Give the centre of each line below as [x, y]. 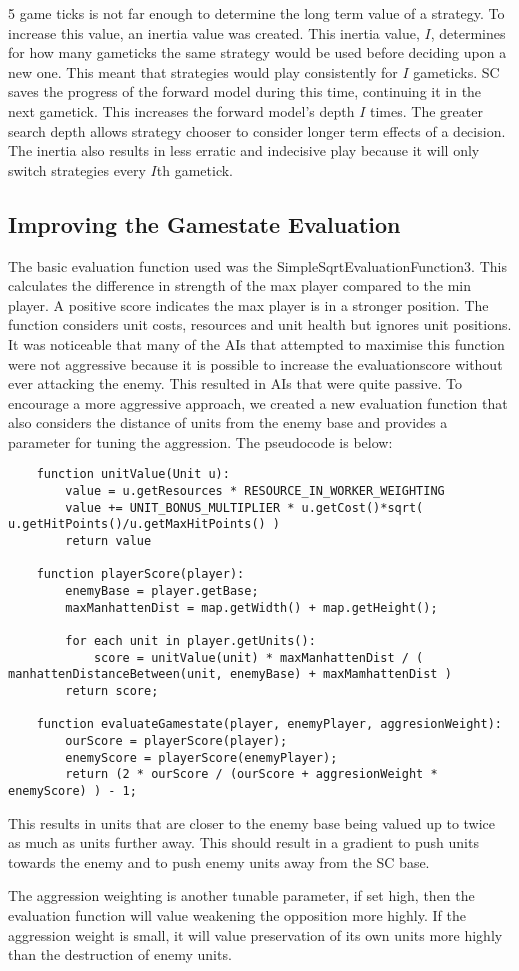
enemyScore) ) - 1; [72, 790]
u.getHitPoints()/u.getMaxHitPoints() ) [144, 524]
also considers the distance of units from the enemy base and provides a [228, 422]
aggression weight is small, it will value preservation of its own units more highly [255, 934]
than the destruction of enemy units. [120, 954]
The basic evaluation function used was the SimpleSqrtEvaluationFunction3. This [257, 265]
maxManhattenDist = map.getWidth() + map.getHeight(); [251, 607]
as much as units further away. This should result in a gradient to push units [243, 842]
